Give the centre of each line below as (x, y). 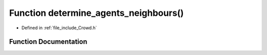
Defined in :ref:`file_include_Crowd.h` (59, 28)
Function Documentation (48, 42)
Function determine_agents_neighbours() (96, 13)
